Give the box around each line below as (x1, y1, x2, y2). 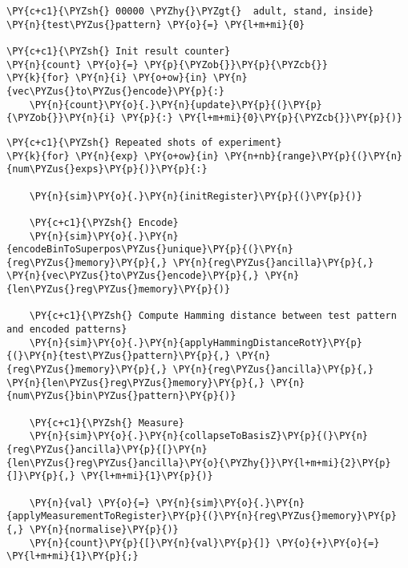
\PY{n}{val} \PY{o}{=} (29, 497, 150, 509)
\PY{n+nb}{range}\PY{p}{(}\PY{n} (224, 150, 402, 162)
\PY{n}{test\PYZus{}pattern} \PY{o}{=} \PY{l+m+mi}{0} (6, 18, 305, 30)
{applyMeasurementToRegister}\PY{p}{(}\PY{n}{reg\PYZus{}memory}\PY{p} (6, 510, 397, 522)
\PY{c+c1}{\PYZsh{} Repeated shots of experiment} (6, 136, 282, 148)
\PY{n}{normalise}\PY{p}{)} (29, 523, 179, 535)
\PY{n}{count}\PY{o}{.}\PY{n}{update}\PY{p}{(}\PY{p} (29, 99, 322, 111)
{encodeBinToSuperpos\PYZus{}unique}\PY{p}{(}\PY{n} (6, 244, 293, 256)
